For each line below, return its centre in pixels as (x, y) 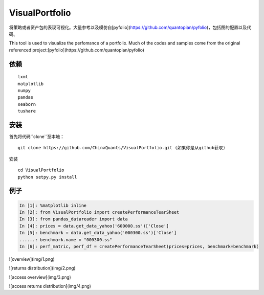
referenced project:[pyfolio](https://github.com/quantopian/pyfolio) (77, 50)
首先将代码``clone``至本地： (37, 136)
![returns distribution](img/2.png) (42, 268)
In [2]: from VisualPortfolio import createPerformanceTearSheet (99, 212)
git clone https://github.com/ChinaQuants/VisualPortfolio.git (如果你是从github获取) (122, 148)
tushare (27, 111)
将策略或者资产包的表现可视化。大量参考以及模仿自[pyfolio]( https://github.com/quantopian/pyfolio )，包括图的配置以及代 (130, 27)
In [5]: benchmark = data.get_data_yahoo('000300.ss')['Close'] (98, 233)
